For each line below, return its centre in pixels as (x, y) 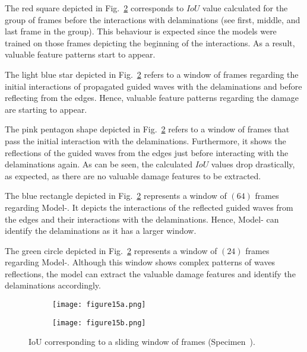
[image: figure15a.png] (99, 305)
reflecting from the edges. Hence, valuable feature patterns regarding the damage (152, 98)
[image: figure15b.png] (99, 323)
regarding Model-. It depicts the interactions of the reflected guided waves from (149, 207)
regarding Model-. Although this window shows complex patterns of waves (140, 262)
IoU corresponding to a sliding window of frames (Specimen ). (142, 342)
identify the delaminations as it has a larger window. (101, 231)
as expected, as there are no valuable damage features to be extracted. (133, 175)
